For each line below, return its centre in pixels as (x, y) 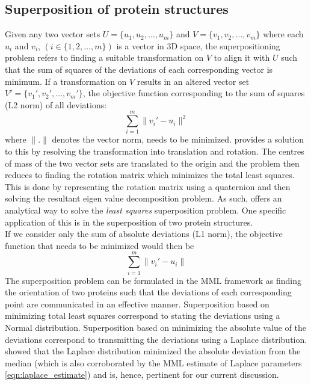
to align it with (242, 57)
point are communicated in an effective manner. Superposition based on (137, 303)
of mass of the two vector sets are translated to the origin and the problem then (152, 163)
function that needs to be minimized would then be (100, 245)
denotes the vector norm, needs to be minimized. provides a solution (178, 139)
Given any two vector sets (53, 34)
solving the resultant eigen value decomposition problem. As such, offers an (143, 198)
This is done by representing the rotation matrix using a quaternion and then (148, 186)
